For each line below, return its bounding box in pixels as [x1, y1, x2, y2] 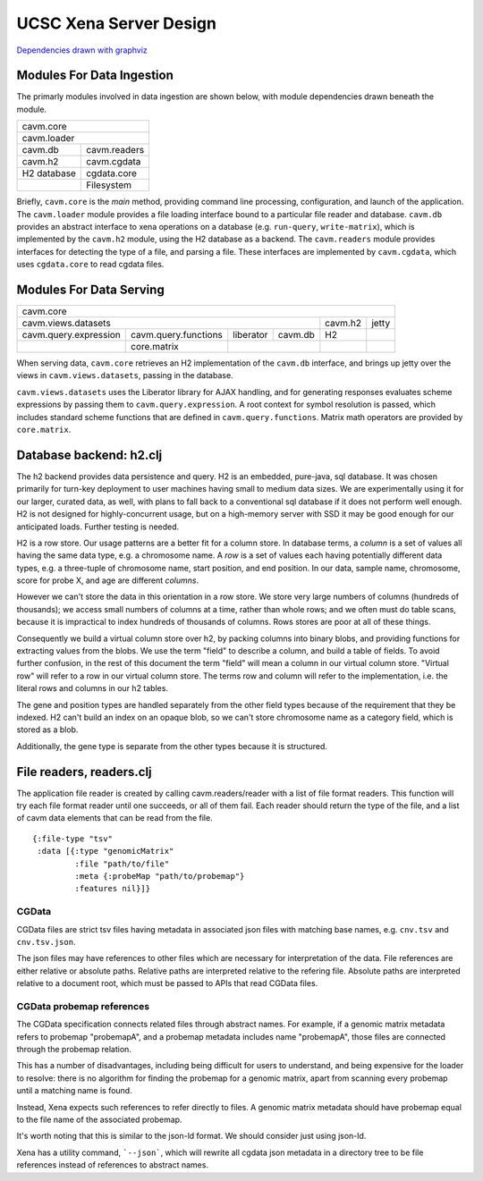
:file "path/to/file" [74, 858, 170, 869]
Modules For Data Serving [16, 283, 165, 297]
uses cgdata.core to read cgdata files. [16, 259, 165, 270]
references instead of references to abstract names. [16, 1160, 209, 1170]
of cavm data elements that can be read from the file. [16, 813, 214, 823]
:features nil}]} [74, 883, 151, 894]
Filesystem [86, 179, 131, 191]
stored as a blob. [16, 724, 79, 735]
